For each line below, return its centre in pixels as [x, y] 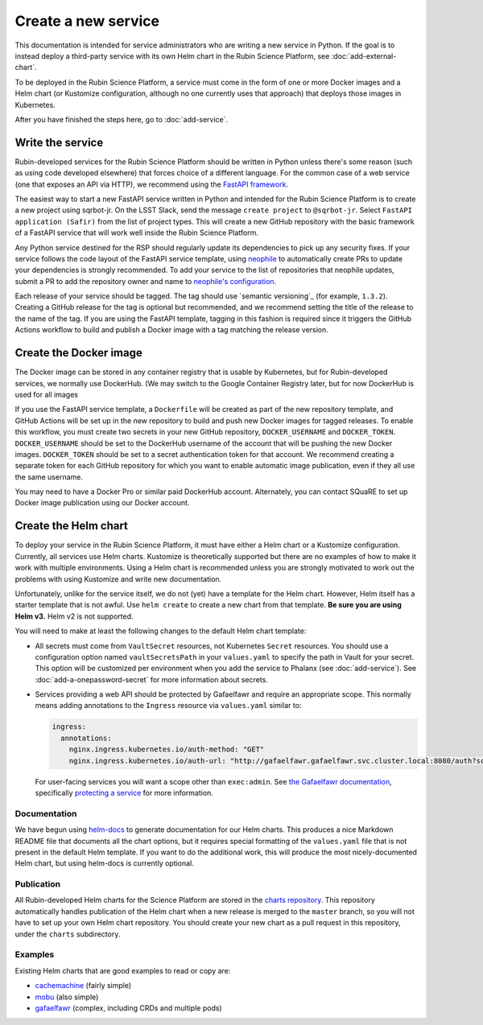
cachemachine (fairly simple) [83, 986]
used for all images [46, 394]
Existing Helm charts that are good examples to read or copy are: [123, 970]
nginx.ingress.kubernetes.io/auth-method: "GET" [167, 749]
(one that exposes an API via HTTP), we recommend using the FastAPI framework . [152, 184]
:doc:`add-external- [364, 56]
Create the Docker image [78, 353]
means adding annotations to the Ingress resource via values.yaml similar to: [168, 706]
